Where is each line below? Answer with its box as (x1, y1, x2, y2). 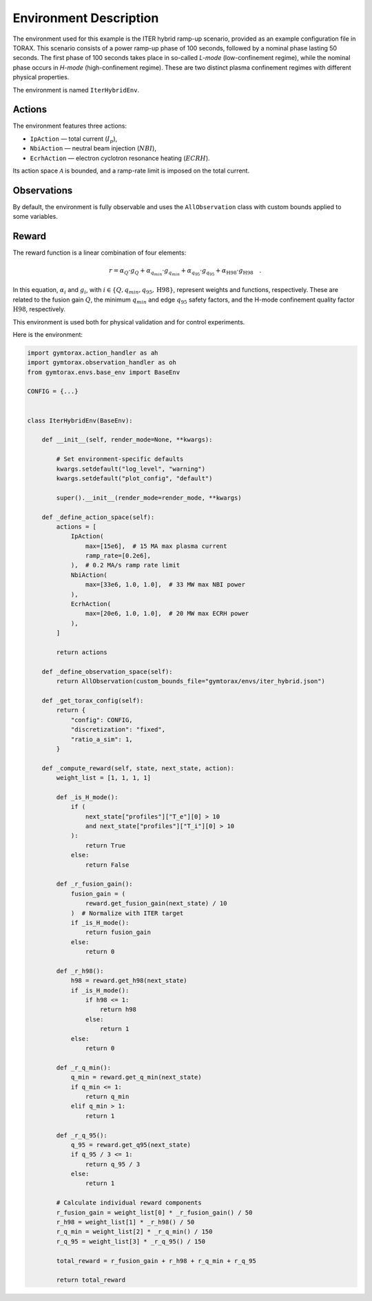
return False (85, 861, 130, 869)
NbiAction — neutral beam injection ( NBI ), (30, 144, 156, 153)
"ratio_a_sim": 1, (70, 735, 134, 743)
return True (85, 841, 126, 849)
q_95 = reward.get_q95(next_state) (70, 1141, 191, 1148)
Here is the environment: (12, 330, 83, 338)
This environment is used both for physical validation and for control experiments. (12, 317, 245, 326)
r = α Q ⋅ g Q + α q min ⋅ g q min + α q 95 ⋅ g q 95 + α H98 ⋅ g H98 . (109, 266, 262, 277)
